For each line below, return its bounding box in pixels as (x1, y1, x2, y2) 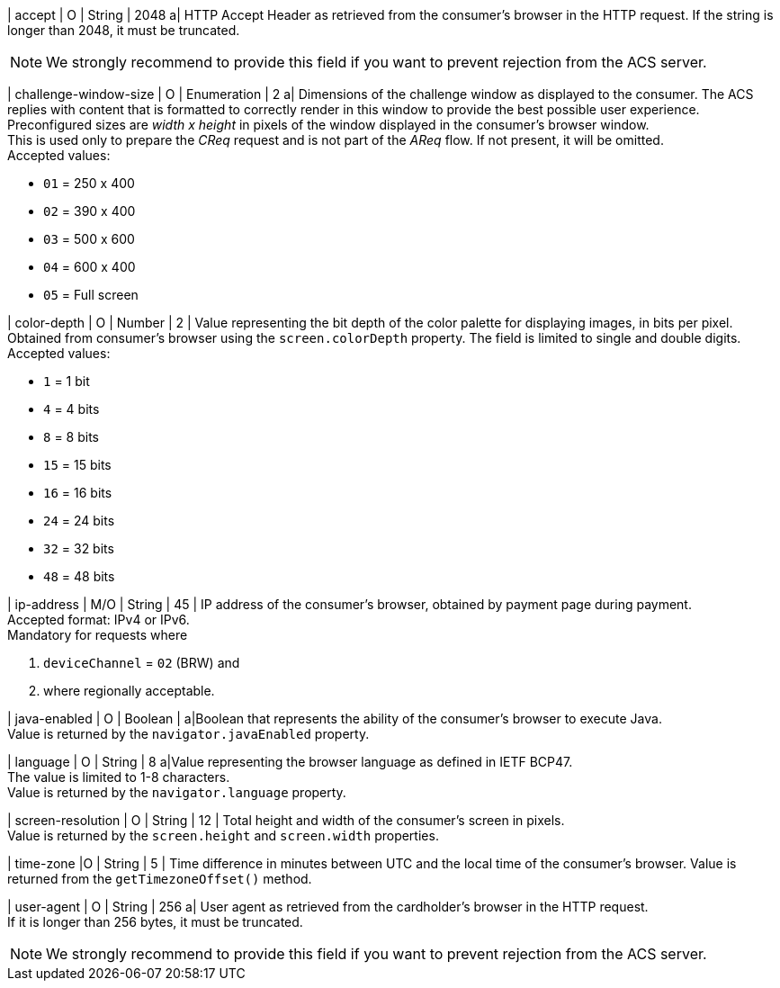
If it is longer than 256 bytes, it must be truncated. (7, 914, 303, 930)
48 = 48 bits (43, 569, 115, 584)
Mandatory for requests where (7, 627, 188, 642)
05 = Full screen (43, 287, 139, 302)
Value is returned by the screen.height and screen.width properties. (7, 828, 439, 843)
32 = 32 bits (43, 541, 114, 556)
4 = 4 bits (43, 401, 100, 417)
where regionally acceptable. (43, 683, 215, 698)
